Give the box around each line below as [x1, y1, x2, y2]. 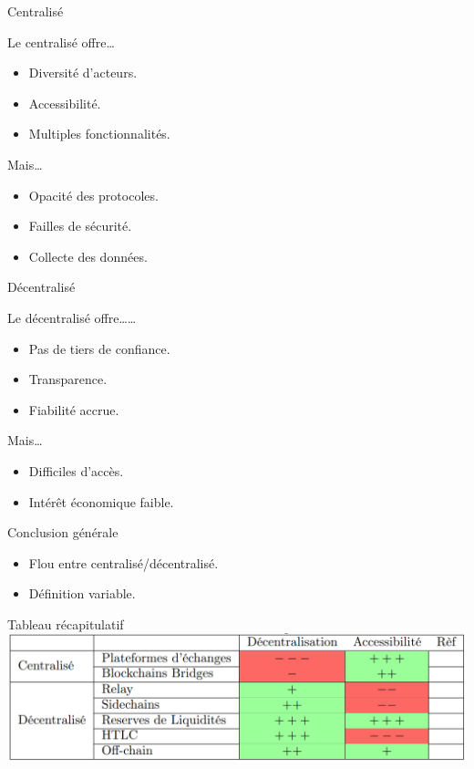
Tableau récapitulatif [7, 614, 124, 633]
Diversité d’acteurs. [28, 63, 138, 82]
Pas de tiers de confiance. [28, 338, 170, 358]
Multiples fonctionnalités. [28, 124, 170, 143]
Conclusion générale [7, 523, 118, 542]
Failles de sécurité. [28, 216, 132, 235]
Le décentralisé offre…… [7, 307, 137, 327]
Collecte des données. [28, 246, 148, 265]
